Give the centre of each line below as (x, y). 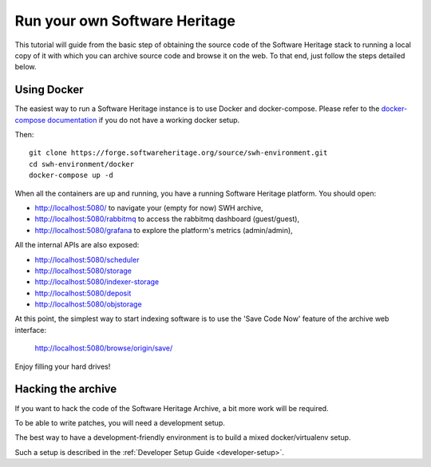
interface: (31, 330)
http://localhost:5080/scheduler (87, 259)
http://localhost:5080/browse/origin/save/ (104, 348)
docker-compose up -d (71, 175)
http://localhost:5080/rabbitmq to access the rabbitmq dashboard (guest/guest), (167, 219)
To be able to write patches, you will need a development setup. (120, 422)
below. (26, 67)
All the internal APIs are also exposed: (77, 245)
